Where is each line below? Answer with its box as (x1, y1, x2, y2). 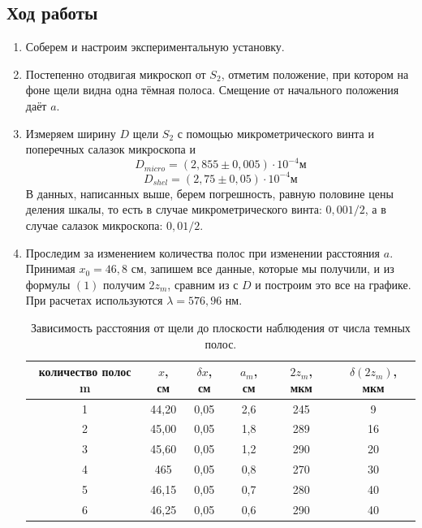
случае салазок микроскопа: (25, 216, 163, 233)
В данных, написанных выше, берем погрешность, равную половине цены (25, 184, 394, 201)
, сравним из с (167, 275, 239, 292)
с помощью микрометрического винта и (177, 124, 374, 141)
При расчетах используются (25, 292, 163, 309)
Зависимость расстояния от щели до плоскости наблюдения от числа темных (30, 318, 411, 335)
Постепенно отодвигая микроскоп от (25, 65, 206, 82)
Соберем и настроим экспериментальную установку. (25, 38, 285, 55)
